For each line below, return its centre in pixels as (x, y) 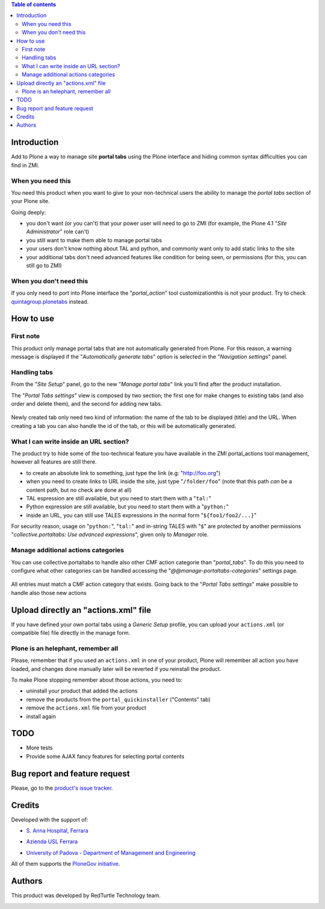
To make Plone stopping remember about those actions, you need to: (97, 680)
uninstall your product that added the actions (82, 691)
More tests (40, 748)
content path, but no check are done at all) (79, 490)
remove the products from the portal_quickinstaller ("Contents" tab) (118, 699)
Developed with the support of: (50, 819)
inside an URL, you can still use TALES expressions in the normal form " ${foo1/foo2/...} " (141, 515)
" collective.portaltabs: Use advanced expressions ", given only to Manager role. (110, 535)
